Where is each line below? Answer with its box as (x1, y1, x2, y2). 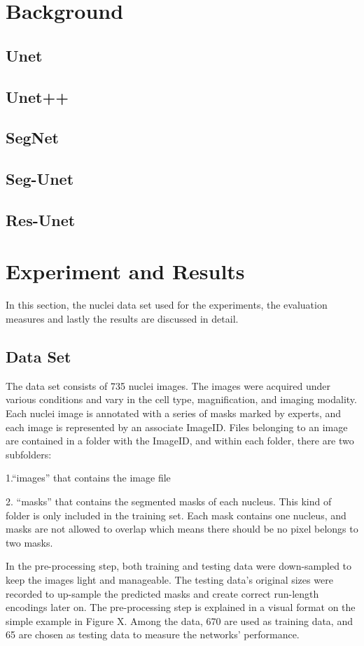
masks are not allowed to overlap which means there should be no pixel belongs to (6, 521, 358, 536)
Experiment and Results (6, 257, 245, 286)
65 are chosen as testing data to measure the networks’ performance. (6, 627, 300, 642)
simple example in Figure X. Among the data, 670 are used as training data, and (6, 613, 353, 628)
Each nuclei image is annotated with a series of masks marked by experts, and (6, 405, 342, 420)
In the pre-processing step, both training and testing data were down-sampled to (6, 559, 352, 573)
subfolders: (6, 447, 52, 461)
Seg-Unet (6, 168, 74, 190)
